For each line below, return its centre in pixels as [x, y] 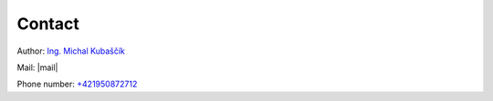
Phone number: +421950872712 [77, 84]
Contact [48, 24]
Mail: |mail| [37, 67]
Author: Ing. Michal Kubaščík [71, 51]
